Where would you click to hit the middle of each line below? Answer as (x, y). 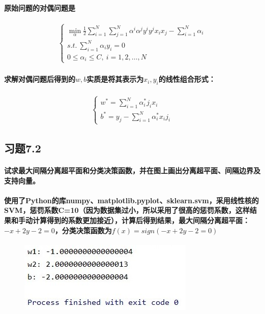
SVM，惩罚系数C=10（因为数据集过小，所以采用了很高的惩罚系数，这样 (127, 210)
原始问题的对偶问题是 (40, 7)
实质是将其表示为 (115, 79)
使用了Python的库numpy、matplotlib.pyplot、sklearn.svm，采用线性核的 (131, 200)
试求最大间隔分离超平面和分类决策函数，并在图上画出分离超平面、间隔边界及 (132, 170)
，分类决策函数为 (83, 230)
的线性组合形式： (187, 79)
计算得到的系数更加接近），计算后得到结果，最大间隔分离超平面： (141, 220)
